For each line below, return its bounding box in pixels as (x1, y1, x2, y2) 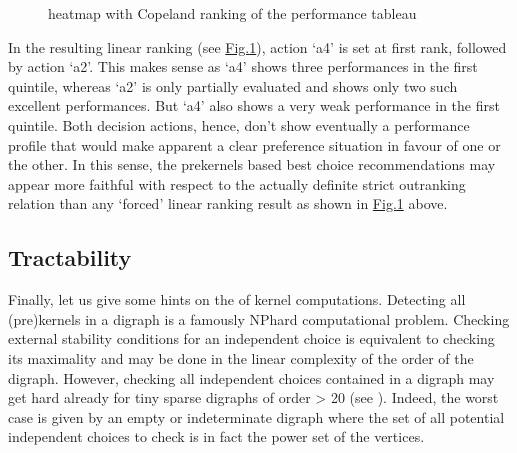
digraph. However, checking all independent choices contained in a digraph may (8, 367, 495, 388)
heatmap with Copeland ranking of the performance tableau (48, 3, 417, 23)
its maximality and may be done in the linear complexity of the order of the (8, 347, 474, 368)
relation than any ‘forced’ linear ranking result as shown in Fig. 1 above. (8, 193, 448, 214)
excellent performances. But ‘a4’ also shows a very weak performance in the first (8, 95, 500, 116)
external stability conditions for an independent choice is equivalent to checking (8, 328, 495, 349)
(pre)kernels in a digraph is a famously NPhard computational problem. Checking (8, 308, 510, 329)
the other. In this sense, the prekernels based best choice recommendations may (8, 154, 496, 175)
